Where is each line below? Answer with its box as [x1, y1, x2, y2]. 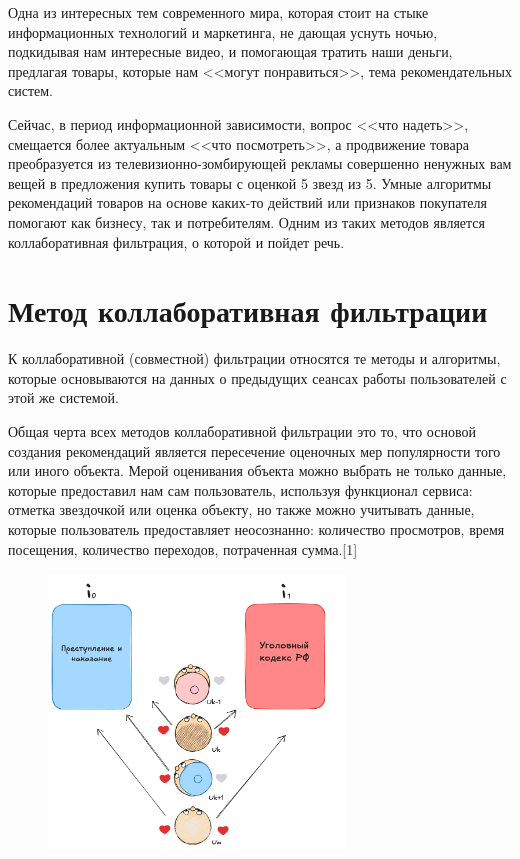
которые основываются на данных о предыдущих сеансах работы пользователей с [8, 367, 507, 388]
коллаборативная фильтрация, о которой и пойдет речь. [8, 231, 345, 252]
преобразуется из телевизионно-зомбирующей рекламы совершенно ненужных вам [8, 153, 512, 174]
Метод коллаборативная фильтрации [8, 290, 488, 331]
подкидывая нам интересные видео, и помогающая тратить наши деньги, [8, 41, 453, 62]
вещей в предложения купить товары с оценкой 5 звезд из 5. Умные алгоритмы [8, 172, 492, 193]
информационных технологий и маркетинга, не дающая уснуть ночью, [8, 21, 438, 42]
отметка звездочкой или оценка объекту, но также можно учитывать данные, [8, 499, 475, 520]
